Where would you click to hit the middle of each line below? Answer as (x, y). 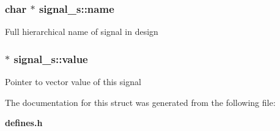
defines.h (24, 123)
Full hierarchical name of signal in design (82, 32)
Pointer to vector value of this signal (73, 82)
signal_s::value (51, 58)
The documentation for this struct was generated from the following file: (140, 102)
